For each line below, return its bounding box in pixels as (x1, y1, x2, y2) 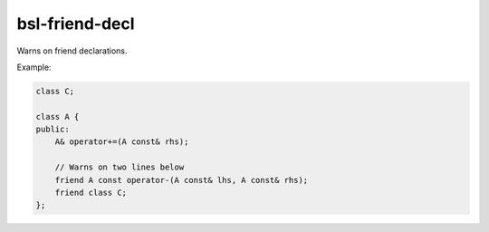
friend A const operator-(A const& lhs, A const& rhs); (54, 175, 309, 185)
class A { (35, 111, 80, 121)
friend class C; (54, 188, 127, 198)
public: (35, 124, 70, 135)
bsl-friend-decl (16, 14, 135, 34)
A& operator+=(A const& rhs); (54, 137, 189, 147)
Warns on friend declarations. (16, 45, 128, 56)
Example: (16, 62, 52, 72)
